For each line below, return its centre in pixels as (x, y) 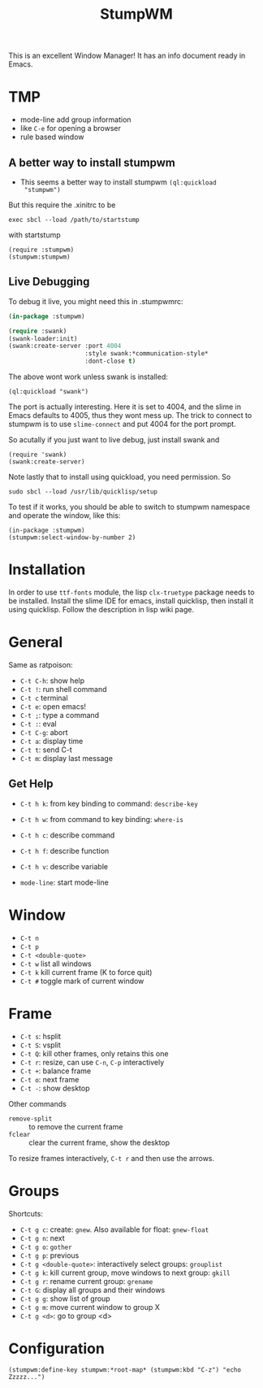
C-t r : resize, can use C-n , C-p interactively (92, 1062)
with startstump (34, 235)
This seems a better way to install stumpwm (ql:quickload (118, 182)
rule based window (52, 137)
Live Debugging (49, 282)
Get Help (31, 784)
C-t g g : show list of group (65, 1299)
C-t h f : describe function (65, 851)
